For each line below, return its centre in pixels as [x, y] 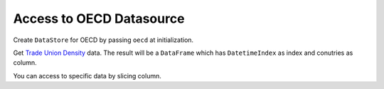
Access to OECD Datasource [99, 19]
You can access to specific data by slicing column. [87, 75]
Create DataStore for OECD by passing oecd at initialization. [103, 40]
